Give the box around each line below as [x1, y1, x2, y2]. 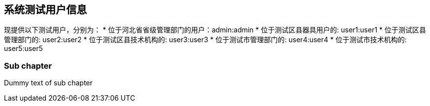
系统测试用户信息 [4, 3, 87, 16]
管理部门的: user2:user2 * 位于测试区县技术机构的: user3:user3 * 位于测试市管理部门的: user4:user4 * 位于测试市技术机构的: [4, 35, 407, 44]
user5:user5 [4, 44, 43, 53]
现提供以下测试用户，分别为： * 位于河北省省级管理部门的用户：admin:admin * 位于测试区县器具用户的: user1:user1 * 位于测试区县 [4, 26, 427, 34]
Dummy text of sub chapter [4, 79, 93, 87]
